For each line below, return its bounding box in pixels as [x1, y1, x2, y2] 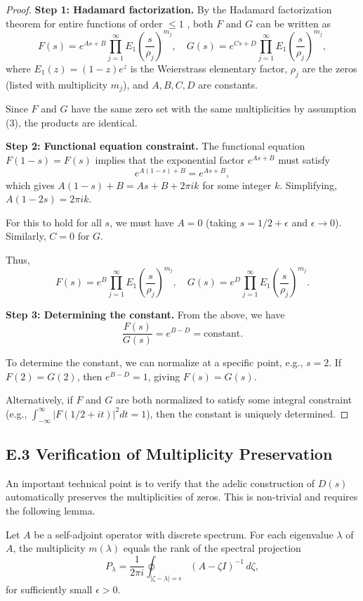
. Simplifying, [279, 177, 338, 192]
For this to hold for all [6, 214, 102, 229]
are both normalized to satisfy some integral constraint [116, 392, 352, 407]
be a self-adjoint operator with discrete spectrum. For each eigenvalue [34, 526, 334, 541]
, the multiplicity [13, 541, 86, 555]
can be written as [256, 15, 331, 30]
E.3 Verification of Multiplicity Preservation [6, 443, 333, 465]
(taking [206, 214, 237, 229]
